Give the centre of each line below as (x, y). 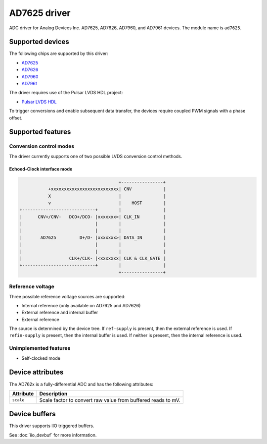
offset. (16, 118)
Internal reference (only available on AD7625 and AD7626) (81, 305)
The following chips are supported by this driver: (59, 54)
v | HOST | (107, 203)
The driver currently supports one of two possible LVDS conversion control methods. (96, 156)
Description (53, 393)
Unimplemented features (40, 348)
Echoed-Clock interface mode (41, 169)
